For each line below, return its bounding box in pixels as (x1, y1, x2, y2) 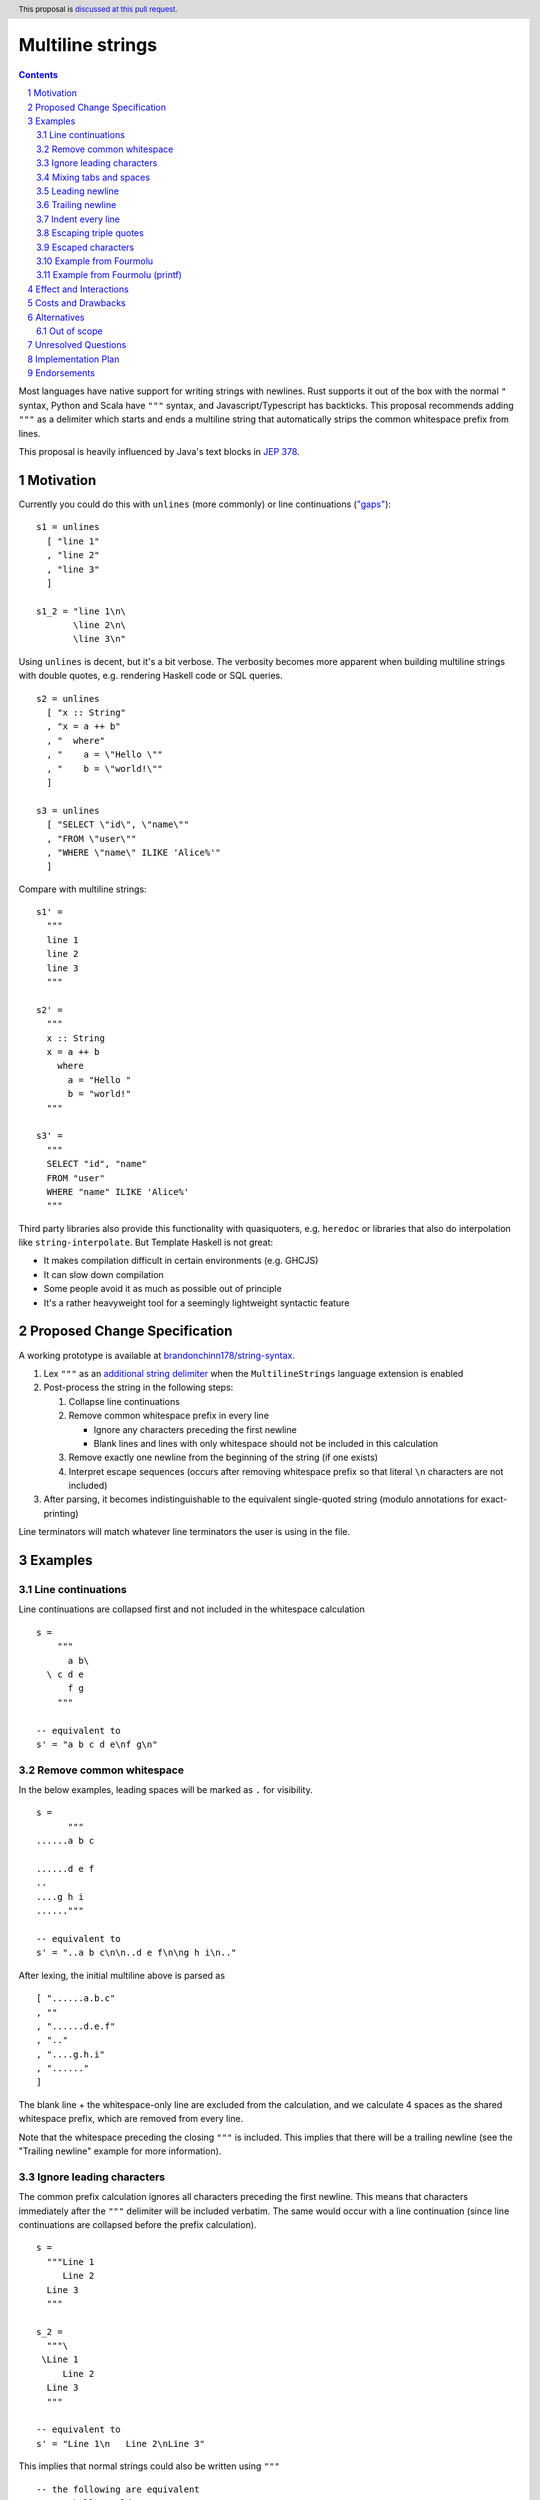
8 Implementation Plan (27, 353, 120, 365)
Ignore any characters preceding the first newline (93, 1423, 297, 1435)
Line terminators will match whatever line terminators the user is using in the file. (18, 1526, 350, 1538)
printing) (43, 1507, 79, 1519)
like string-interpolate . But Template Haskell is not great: (18, 1236, 274, 1249)
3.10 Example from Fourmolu (36, 255, 154, 267)
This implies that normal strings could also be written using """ (18, 2460, 280, 2472)
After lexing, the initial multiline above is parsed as (18, 1969, 225, 1981)
